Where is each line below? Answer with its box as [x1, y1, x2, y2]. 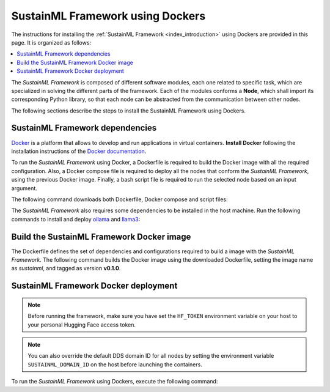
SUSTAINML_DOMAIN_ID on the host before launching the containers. [28, 361, 203, 368]
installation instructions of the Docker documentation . [11, 147, 147, 155]
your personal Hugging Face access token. [28, 321, 136, 328]
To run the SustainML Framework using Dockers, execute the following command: [11, 378, 218, 385]
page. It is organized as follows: [11, 39, 92, 46]
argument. [11, 184, 38, 192]
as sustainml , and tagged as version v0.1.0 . [11, 265, 121, 272]
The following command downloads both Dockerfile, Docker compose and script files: [11, 196, 229, 203]
